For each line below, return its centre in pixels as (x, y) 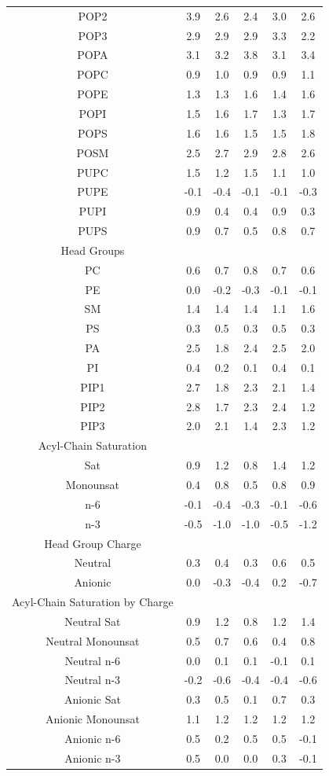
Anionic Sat (92, 699)
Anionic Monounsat (92, 719)
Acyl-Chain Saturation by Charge (93, 602)
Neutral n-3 (93, 680)
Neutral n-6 (93, 660)
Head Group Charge (93, 543)
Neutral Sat (93, 621)
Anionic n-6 (93, 738)
